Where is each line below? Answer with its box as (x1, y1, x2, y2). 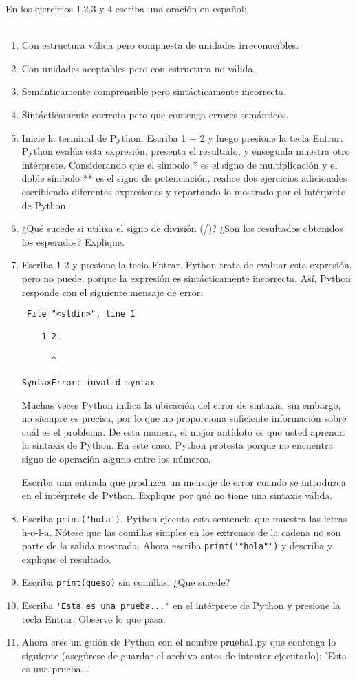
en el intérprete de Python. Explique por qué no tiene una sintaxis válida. (21, 488, 333, 502)
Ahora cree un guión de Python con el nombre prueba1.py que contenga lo (21, 635, 336, 649)
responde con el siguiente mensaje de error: (21, 284, 204, 299)
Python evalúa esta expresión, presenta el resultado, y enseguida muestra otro (21, 144, 350, 158)
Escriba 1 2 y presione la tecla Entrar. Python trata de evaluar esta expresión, (21, 257, 352, 272)
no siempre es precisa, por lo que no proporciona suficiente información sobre (21, 411, 347, 425)
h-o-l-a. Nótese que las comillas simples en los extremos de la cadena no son (21, 524, 341, 539)
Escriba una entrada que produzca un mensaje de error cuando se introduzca (21, 474, 346, 489)
